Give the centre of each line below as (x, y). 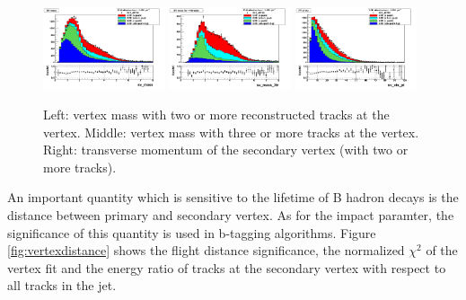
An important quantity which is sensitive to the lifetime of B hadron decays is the (233, 197)
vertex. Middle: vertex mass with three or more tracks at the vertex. (231, 132)
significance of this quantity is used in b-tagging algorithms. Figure (192, 232)
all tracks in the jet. (62, 285)
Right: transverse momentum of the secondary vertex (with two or (226, 150)
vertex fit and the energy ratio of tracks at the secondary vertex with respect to (227, 267)
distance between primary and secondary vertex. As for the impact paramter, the (231, 214)
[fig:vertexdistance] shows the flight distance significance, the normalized (206, 250)
